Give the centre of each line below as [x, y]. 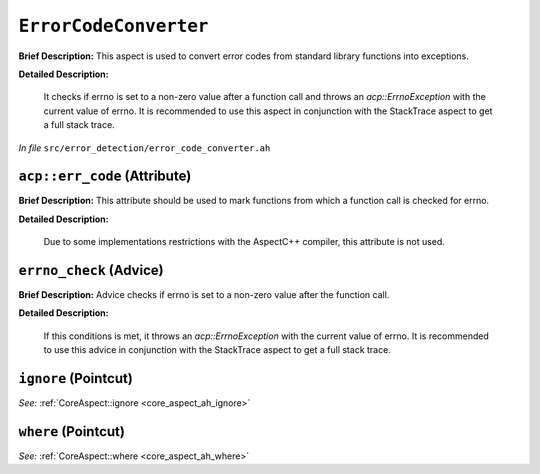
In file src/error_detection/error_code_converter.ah [144, 147]
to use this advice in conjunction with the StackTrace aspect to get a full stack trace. [217, 350]
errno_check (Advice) [91, 270]
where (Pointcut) [71, 431]
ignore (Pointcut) [76, 378]
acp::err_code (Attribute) [105, 176]
